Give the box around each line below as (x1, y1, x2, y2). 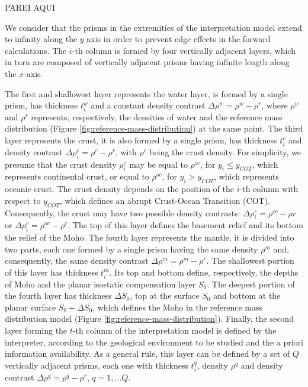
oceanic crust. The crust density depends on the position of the (5, 183, 235, 195)
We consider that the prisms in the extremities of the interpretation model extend (5, 21, 302, 33)
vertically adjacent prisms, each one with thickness (5, 359, 188, 371)
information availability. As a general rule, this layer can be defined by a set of (5, 347, 290, 360)
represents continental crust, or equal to (5, 170, 149, 183)
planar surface (5, 300, 56, 313)
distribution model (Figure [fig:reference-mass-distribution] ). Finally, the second (5, 312, 294, 325)
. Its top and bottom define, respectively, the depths (109, 266, 299, 278)
